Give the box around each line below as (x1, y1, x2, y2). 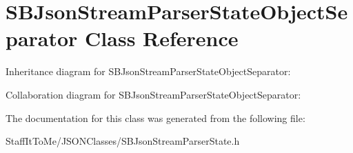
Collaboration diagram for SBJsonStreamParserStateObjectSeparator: (6, 87, 301, 101)
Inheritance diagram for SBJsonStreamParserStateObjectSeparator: (6, 64, 291, 79)
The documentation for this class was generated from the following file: (6, 110, 305, 125)
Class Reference (85, 24, 239, 52)
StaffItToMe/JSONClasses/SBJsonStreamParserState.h (6, 134, 240, 148)
